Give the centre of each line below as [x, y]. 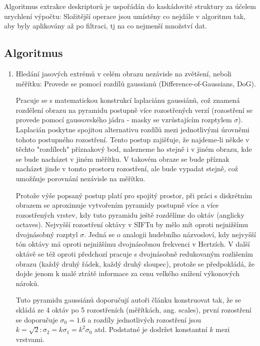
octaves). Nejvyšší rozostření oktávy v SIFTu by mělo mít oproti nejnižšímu [132, 224]
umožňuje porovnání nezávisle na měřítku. [80, 178]
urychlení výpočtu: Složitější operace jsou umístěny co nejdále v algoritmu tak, [125, 16]
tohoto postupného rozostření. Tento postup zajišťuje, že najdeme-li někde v [132, 139]
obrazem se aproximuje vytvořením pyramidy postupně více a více [117, 205]
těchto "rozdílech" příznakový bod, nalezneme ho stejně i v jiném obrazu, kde [134, 149]
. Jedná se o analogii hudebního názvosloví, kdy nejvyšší [170, 234]
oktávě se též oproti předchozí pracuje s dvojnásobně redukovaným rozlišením [134, 254]
